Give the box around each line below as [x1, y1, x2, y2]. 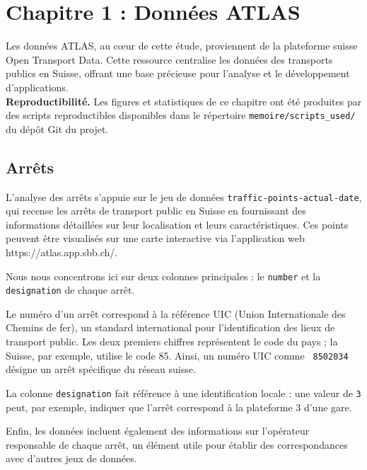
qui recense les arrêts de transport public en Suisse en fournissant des [6, 203, 306, 218]
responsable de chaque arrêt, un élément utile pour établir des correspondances [6, 437, 348, 452]
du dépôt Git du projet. [6, 121, 109, 136]
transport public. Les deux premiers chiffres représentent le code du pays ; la [6, 334, 338, 349]
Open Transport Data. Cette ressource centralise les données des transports [6, 52, 333, 67]
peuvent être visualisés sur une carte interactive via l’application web [6, 231, 305, 246]
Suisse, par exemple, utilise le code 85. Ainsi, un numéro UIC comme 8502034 [6, 348, 349, 362]
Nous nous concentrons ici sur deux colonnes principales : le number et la [6, 268, 321, 283]
